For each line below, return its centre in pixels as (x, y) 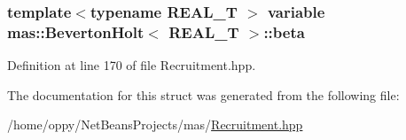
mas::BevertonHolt (76, 31)
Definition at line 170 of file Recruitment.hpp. (132, 65)
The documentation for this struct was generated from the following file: (203, 94)
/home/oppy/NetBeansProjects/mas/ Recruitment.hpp (155, 124)
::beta (284, 31)
